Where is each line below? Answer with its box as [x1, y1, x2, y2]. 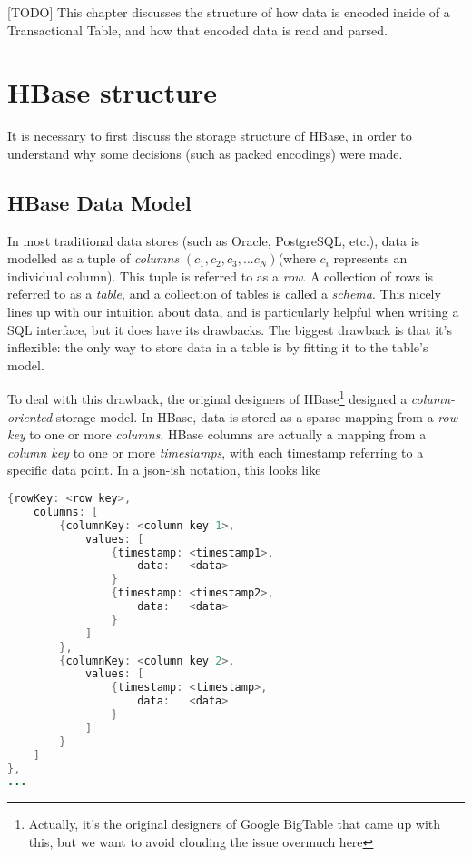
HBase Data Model [7, 188, 192, 216]
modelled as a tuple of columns [7, 249, 180, 268]
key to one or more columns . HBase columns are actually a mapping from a [7, 425, 427, 444]
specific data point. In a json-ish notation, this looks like [7, 460, 321, 479]
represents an [333, 249, 408, 268]
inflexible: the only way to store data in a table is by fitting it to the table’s [7, 338, 428, 357]
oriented [7, 407, 53, 426]
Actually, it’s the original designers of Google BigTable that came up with [28, 814, 441, 833]
